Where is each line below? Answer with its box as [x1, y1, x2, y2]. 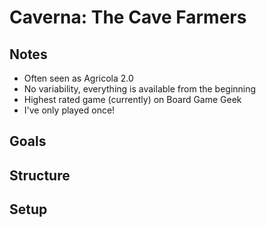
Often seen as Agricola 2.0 [23, 72, 134, 84]
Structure [9, 167, 71, 184]
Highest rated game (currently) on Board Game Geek [23, 94, 242, 105]
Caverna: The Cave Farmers [9, 6, 247, 29]
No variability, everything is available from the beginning [23, 83, 257, 95]
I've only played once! [23, 104, 116, 116]
